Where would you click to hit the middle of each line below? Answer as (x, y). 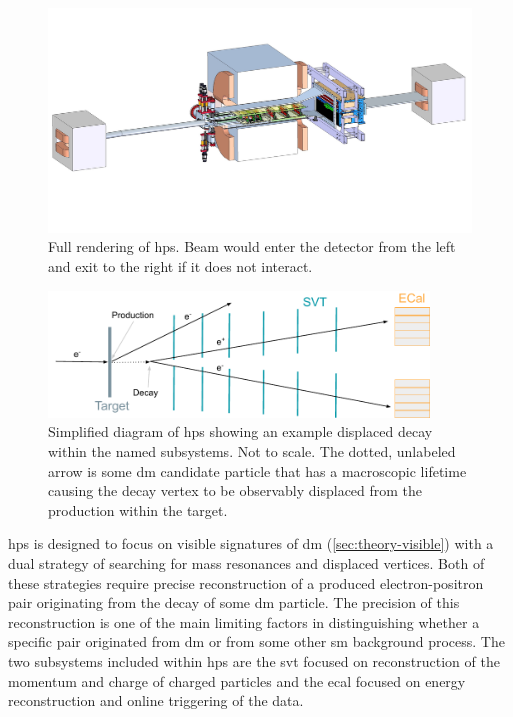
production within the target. (138, 509)
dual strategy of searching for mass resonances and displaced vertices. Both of (246, 562)
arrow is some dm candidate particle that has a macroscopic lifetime (257, 470)
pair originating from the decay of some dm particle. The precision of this (234, 602)
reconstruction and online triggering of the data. (156, 700)
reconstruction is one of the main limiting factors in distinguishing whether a (244, 621)
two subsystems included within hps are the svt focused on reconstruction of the (254, 660)
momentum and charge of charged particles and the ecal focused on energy (237, 680)
